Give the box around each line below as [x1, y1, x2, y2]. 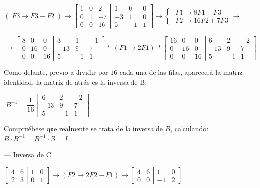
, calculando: [170, 123, 208, 134]
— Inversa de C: [4, 149, 53, 160]
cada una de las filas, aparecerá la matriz [119, 67, 243, 77]
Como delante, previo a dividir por [4, 67, 108, 77]
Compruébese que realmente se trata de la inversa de [4, 123, 163, 134]
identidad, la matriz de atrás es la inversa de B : [4, 76, 147, 87]
